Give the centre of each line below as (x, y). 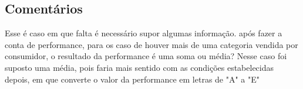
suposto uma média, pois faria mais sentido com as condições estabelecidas (139, 67)
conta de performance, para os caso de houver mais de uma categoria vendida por (151, 44)
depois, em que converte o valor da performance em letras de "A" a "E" (132, 79)
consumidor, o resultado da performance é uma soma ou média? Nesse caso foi (146, 56)
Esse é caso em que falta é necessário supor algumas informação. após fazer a (144, 33)
